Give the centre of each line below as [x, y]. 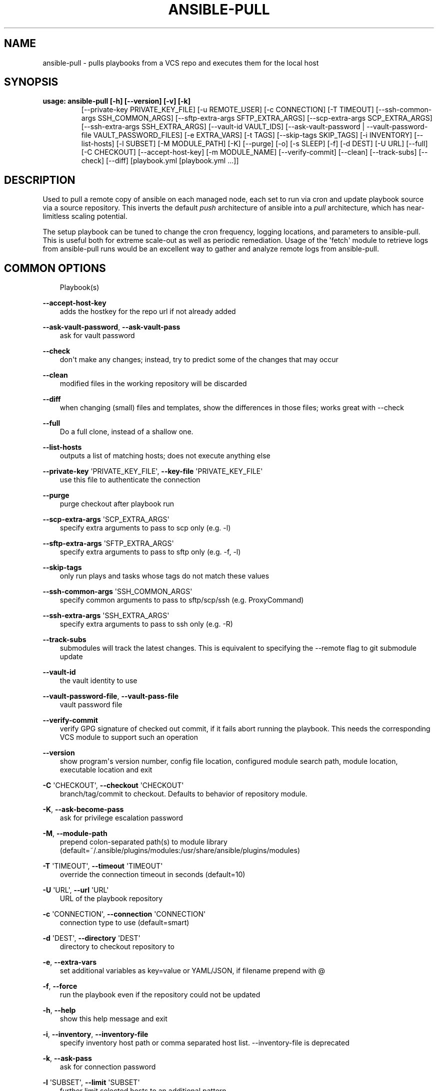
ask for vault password [97, 336]
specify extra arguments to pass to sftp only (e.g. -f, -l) [150, 552]
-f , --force [60, 986]
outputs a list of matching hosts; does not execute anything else [165, 456]
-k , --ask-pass [67, 1058]
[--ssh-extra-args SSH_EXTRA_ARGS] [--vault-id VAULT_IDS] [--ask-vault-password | [223, 127]
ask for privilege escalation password [121, 818]
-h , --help [59, 1010]
